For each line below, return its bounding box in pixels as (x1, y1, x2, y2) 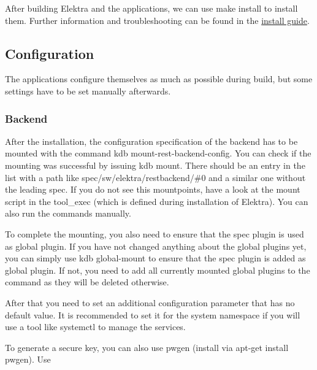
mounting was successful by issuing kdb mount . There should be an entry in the (5, 158, 305, 171)
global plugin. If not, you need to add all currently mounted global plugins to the (5, 263, 310, 276)
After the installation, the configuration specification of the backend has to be (5, 134, 298, 147)
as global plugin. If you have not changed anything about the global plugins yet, (5, 239, 307, 252)
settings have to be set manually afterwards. (5, 84, 171, 97)
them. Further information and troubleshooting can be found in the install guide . (5, 13, 310, 26)
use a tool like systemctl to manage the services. (5, 320, 186, 333)
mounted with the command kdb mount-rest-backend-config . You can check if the (5, 147, 311, 160)
